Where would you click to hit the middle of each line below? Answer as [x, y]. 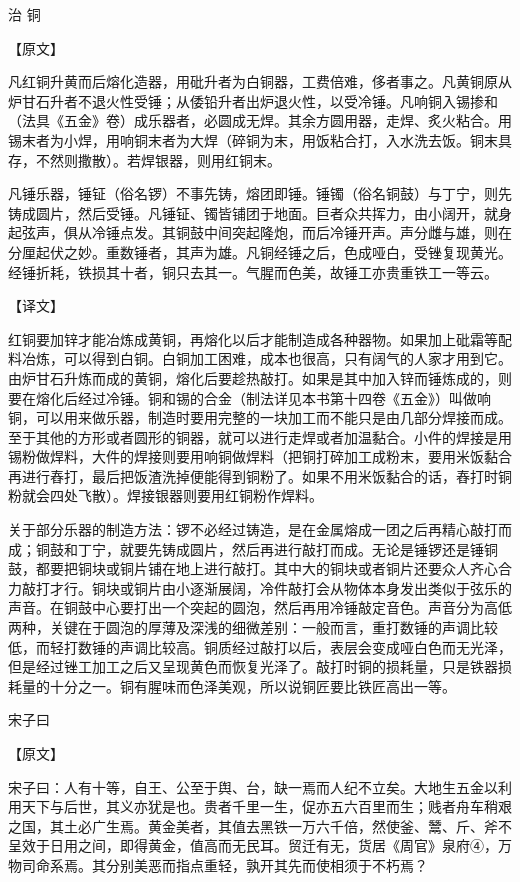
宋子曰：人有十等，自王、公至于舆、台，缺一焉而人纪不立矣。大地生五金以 [253, 786]
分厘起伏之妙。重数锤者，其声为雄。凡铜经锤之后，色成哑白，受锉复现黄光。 [260, 251]
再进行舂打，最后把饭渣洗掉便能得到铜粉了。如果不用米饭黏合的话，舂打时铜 [260, 475]
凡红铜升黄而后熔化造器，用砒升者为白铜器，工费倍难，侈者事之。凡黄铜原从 [260, 81]
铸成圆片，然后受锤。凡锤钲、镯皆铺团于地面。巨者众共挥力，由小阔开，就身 [260, 212]
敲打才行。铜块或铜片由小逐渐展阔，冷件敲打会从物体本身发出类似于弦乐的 [266, 587]
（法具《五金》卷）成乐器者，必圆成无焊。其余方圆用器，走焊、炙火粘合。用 [260, 120]
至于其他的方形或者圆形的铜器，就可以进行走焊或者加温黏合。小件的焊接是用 [260, 436]
